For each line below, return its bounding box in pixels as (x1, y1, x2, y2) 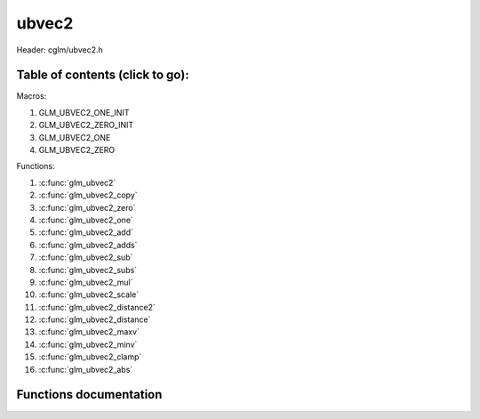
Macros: (16, 91, 47, 101)
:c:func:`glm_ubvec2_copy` (38, 189, 138, 200)
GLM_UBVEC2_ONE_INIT (38, 107, 130, 117)
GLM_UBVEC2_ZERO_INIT (38, 120, 133, 131)
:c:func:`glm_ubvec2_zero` (38, 202, 136, 213)
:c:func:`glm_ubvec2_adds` (38, 239, 138, 250)
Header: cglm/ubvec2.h (16, 44, 104, 55)
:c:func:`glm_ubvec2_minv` (38, 339, 138, 350)
